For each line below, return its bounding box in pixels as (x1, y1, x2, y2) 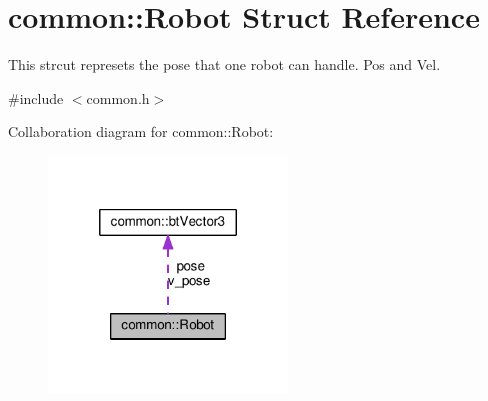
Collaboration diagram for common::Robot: (8, 121, 274, 142)
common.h (86, 87, 150, 108)
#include (8, 87, 64, 108)
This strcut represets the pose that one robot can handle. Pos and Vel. (8, 54, 441, 75)
